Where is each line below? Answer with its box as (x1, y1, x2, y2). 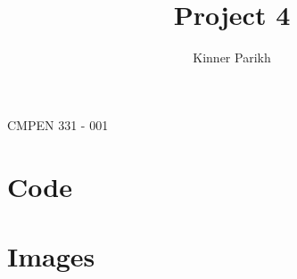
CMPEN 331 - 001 (7, 115, 109, 134)
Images (7, 237, 95, 274)
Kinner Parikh (193, 48, 271, 67)
